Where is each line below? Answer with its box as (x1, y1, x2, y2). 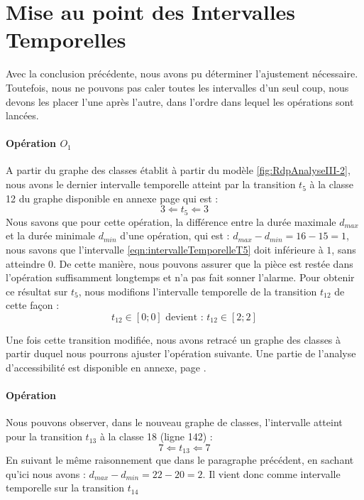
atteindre (6, 256, 45, 271)
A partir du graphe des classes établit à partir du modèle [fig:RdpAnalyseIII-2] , (6, 163, 351, 178)
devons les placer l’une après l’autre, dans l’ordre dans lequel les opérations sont (6, 94, 354, 109)
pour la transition (6, 429, 82, 444)
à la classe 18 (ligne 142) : (99, 429, 213, 444)
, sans (331, 241, 356, 256)
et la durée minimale (6, 228, 96, 243)
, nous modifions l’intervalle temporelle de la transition (78, 283, 317, 298)
